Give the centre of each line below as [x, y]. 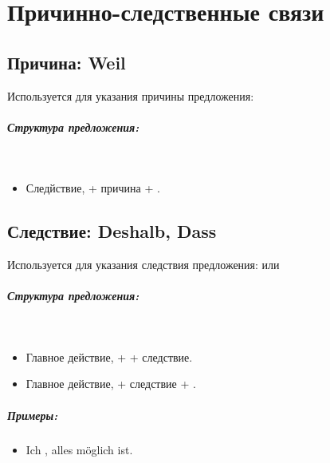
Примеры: [33, 415]
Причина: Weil [67, 62]
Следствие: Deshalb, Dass [112, 231]
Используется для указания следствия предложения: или [143, 265]
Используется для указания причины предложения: [131, 95]
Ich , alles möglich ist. [79, 449]
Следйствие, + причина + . [93, 188]
